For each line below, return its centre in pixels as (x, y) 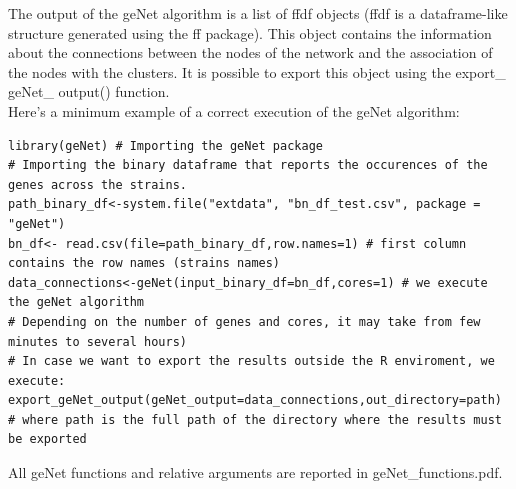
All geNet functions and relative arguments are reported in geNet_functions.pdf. (255, 472)
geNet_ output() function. (89, 91)
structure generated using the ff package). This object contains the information (250, 32)
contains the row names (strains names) (144, 263)
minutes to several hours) (97, 341)
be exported (47, 439)
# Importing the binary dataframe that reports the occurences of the (248, 165)
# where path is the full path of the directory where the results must (255, 419)
